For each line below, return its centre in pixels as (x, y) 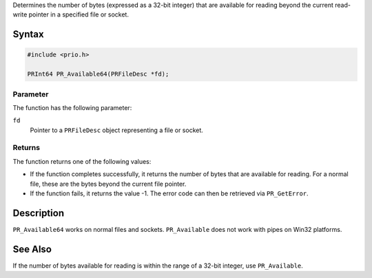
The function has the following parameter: (72, 107)
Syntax (28, 34)
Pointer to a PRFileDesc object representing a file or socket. (116, 130)
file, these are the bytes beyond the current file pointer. (108, 184)
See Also (32, 249)
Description (39, 213)
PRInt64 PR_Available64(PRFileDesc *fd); (98, 74)
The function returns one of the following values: (82, 161)
